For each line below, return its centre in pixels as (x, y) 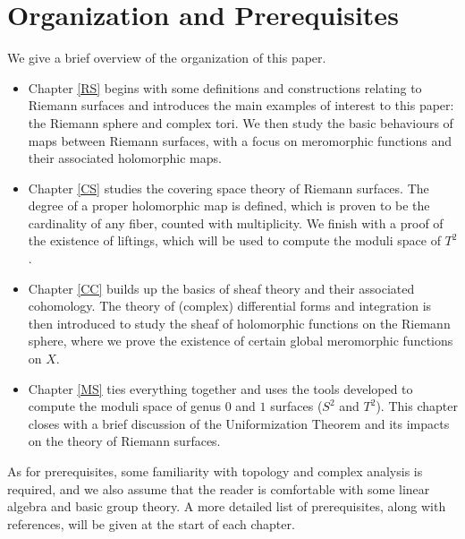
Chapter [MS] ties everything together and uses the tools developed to (220, 388)
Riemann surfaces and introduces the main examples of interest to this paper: (241, 105)
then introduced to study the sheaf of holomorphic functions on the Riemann (239, 323)
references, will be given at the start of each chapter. (151, 523)
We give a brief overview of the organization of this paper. (167, 58)
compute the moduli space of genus (124, 406)
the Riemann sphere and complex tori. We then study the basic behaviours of (241, 122)
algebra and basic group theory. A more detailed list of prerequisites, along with (227, 506)
